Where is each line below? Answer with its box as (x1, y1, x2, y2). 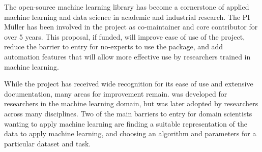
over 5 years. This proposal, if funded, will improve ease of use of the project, (4, 31, 245, 42)
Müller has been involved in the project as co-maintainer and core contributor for (4, 21, 258, 32)
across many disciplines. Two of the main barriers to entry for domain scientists (4, 108, 252, 118)
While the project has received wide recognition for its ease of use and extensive (4, 78, 253, 89)
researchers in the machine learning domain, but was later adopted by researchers (4, 98, 258, 109)
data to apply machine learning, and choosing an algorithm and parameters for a (4, 128, 256, 139)
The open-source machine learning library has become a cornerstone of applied (4, 2, 249, 12)
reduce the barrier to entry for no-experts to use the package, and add (4, 41, 223, 52)
